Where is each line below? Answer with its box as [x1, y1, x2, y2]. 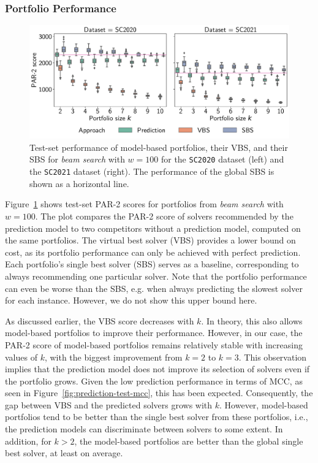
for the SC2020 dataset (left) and [161, 153, 284, 166]
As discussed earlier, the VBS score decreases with [5, 314, 194, 327]
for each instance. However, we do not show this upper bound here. [5, 294, 257, 307]
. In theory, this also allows [201, 314, 303, 327]
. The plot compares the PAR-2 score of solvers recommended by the [35, 209, 293, 222]
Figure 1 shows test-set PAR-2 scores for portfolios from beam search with [5, 197, 284, 210]
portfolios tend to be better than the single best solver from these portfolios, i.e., [5, 410, 308, 423]
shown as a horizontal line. [29, 177, 129, 189]
